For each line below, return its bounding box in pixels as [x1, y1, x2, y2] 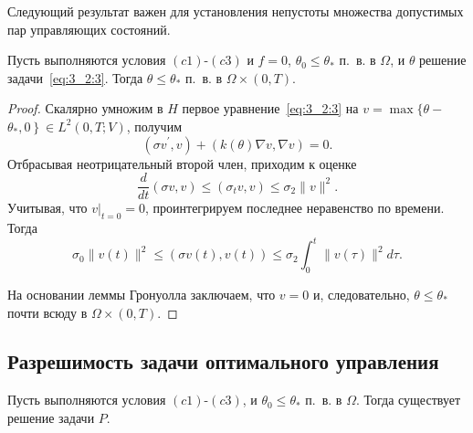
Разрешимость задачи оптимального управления [7, 347, 439, 375]
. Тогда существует [355, 390, 461, 409]
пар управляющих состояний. [7, 19, 171, 38]
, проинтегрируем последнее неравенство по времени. [144, 198, 445, 217]
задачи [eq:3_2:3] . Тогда [7, 68, 143, 87]
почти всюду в [7, 302, 88, 322]
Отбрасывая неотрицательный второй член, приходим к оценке [7, 153, 357, 173]
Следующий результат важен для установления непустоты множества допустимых [7, 2, 464, 20]
